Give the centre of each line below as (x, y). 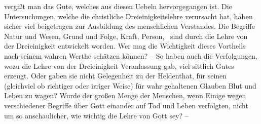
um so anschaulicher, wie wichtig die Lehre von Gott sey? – (96, 115)
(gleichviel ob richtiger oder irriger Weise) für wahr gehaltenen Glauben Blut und (130, 85)
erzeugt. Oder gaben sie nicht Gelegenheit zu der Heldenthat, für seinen (116, 76)
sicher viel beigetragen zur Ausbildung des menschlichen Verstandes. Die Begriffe (129, 26)
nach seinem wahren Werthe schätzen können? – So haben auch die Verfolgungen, (131, 55)
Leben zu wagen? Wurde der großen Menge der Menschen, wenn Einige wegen (125, 95)
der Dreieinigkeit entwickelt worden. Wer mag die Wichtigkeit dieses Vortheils (125, 46)
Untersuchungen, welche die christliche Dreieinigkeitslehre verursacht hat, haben (128, 16)
